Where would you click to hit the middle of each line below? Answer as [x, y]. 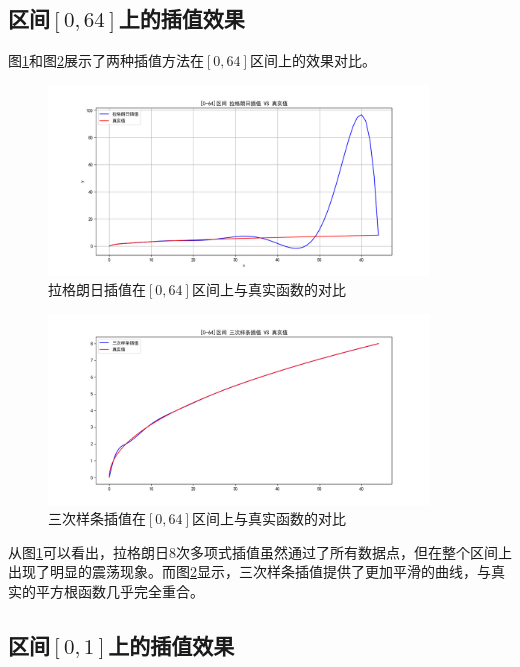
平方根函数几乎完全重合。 [119, 590]
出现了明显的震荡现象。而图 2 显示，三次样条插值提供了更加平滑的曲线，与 [249, 571]
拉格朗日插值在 [97, 289]
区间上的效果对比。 [312, 60]
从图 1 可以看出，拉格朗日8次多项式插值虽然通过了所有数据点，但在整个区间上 [260, 551]
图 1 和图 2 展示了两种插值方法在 [106, 60]
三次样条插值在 [97, 518]
